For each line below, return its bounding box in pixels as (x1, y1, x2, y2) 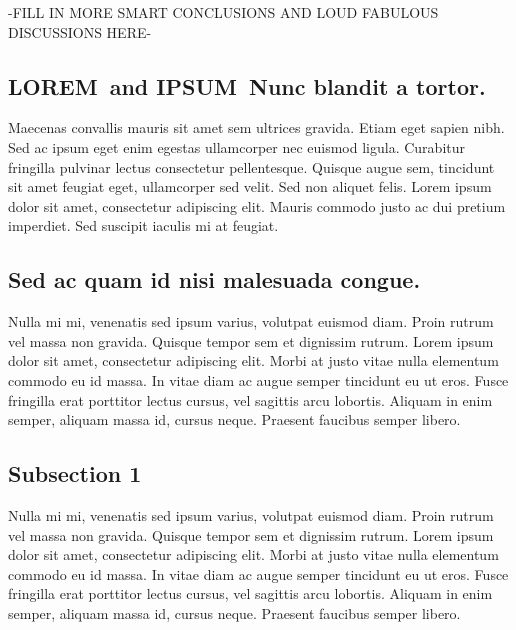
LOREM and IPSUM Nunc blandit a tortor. (8, 70, 486, 101)
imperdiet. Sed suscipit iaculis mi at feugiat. (8, 215, 279, 236)
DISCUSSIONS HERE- (8, 21, 152, 42)
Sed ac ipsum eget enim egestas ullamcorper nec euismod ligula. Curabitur (8, 136, 466, 157)
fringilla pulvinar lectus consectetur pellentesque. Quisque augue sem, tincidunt (8, 156, 495, 177)
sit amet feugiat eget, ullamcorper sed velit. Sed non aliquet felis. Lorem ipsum (8, 176, 492, 197)
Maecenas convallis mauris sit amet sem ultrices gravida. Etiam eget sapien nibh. (8, 117, 505, 138)
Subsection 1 (8, 458, 142, 489)
